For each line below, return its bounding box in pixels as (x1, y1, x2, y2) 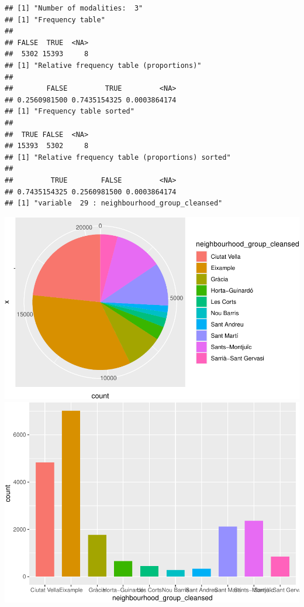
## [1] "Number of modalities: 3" (5, 4, 143, 12)
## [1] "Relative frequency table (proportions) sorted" (5, 153, 231, 162)
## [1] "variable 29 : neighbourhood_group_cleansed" (5, 199, 223, 208)
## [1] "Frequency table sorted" (5, 107, 134, 116)
